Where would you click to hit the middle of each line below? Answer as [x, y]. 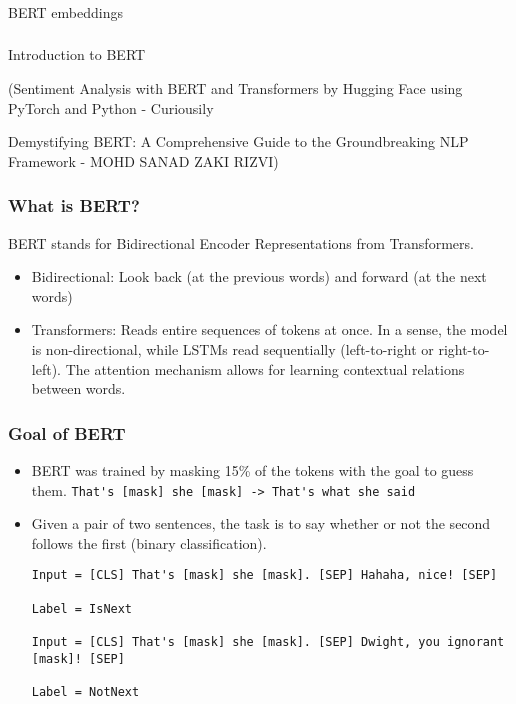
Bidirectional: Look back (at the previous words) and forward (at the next [259, 276]
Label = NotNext [85, 692]
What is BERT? [74, 205]
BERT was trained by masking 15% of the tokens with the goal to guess [252, 470]
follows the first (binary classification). [149, 542]
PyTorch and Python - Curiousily [111, 107]
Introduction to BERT [77, 54]
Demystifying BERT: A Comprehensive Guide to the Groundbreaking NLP [238, 141]
